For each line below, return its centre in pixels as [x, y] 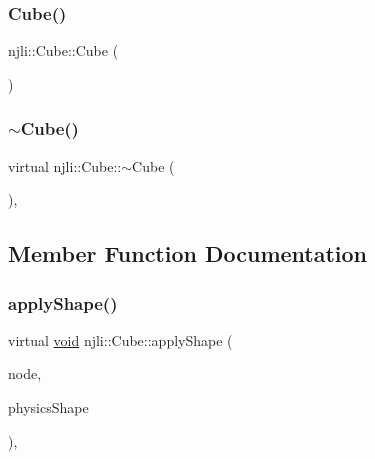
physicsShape [48, 407]
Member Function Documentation [188, 253]
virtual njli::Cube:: [65, 165]
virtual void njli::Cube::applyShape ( [120, 339]
